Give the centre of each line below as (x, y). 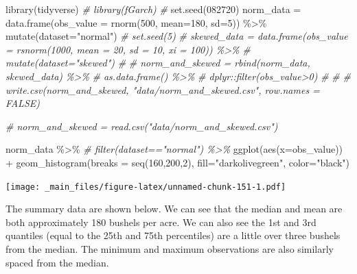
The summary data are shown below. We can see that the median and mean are (174, 209)
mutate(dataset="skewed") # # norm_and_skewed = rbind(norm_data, (158, 63)
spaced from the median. (57, 262)
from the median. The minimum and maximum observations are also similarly (170, 248)
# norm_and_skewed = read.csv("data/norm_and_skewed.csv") (142, 126)
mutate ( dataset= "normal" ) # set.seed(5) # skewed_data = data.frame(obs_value (177, 36)
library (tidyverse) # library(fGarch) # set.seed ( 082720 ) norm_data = (153, 9)
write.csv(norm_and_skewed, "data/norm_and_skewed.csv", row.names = (163, 89)
